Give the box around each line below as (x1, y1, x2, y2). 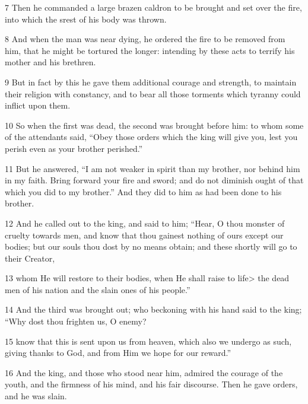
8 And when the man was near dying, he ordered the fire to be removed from (5, 33, 285, 45)
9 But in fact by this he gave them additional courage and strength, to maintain (5, 75, 297, 88)
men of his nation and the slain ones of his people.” (5, 283, 190, 295)
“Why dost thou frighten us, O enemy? (5, 315, 147, 327)
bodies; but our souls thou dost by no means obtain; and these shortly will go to (5, 240, 297, 253)
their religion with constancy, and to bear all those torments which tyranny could (5, 87, 301, 100)
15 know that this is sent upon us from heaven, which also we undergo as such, (5, 335, 292, 347)
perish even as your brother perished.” (5, 142, 143, 154)
